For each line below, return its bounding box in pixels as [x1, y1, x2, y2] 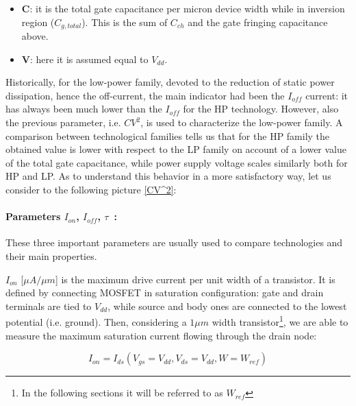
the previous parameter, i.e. [5, 115, 121, 130]
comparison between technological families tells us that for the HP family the [5, 128, 330, 143]
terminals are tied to [5, 298, 92, 313]
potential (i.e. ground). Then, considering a [5, 315, 187, 329]
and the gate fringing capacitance [188, 14, 328, 29]
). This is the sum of [81, 14, 168, 29]
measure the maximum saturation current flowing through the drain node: [5, 328, 317, 342]
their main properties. [5, 248, 97, 263]
